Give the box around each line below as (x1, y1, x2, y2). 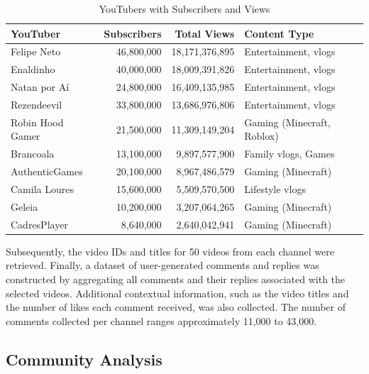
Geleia (11, 199, 38, 214)
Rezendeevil (11, 97, 62, 111)
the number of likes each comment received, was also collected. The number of (6, 299, 346, 314)
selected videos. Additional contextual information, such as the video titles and (6, 285, 349, 300)
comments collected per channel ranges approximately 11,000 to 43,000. (6, 313, 317, 328)
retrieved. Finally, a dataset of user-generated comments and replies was (6, 258, 319, 273)
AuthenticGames (11, 164, 83, 179)
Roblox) (244, 128, 279, 143)
